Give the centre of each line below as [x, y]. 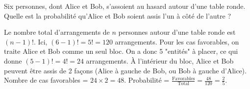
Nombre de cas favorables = [46, 80]
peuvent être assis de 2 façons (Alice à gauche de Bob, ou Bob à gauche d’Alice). [125, 70]
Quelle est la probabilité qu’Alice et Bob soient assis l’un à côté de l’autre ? [118, 15]
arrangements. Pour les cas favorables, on [177, 41]
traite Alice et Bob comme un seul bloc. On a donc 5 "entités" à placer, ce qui [121, 51]
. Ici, [40, 41]
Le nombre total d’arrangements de [57, 32]
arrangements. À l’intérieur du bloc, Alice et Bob [160, 60]
